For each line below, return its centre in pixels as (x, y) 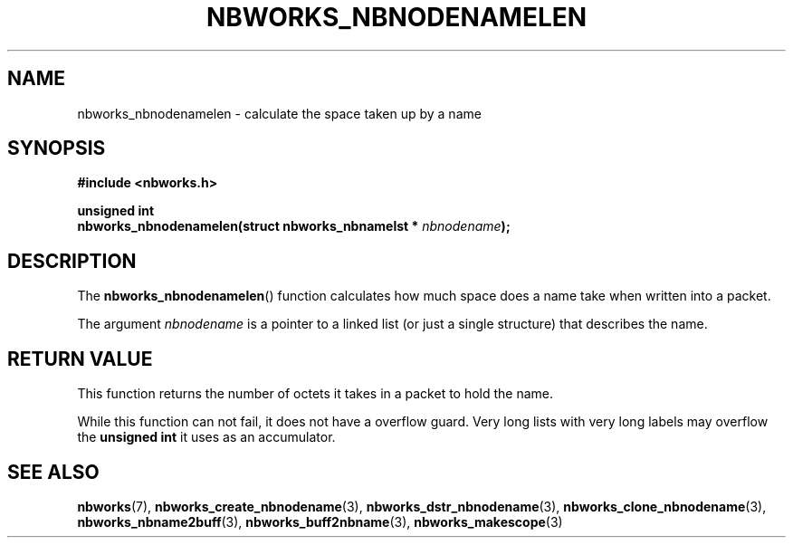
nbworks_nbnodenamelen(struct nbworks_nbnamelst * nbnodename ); (294, 226)
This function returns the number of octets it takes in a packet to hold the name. (315, 394)
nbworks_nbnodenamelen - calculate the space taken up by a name (279, 113)
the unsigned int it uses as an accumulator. (206, 437)
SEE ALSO (53, 472)
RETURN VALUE (80, 359)
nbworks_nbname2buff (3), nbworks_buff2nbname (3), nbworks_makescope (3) (320, 521)
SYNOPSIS (57, 148)
